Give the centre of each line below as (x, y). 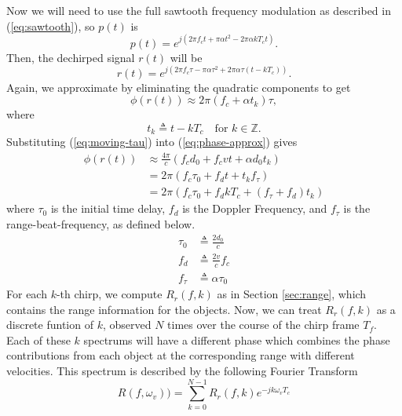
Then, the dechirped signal (71, 57)
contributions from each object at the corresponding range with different (181, 355)
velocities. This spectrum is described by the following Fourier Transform (182, 371)
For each (27, 294)
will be (186, 57)
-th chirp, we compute (109, 294)
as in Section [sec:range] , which (292, 294)
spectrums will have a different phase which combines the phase (237, 339)
